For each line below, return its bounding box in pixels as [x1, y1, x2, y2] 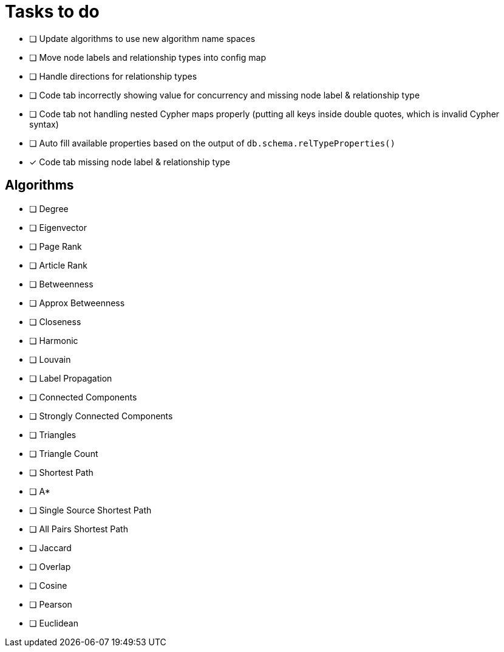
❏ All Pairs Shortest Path [29, 523, 128, 534]
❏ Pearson [29, 599, 72, 609]
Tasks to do [5, 1, 100, 22]
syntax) [29, 118, 59, 129]
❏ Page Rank [29, 241, 82, 252]
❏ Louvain [29, 354, 71, 365]
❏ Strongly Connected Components [29, 410, 173, 421]
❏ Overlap [29, 561, 71, 572]
